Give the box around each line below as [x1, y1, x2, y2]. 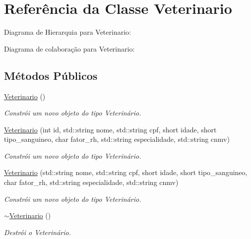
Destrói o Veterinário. [4, 227, 71, 237]
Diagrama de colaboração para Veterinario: [4, 43, 135, 54]
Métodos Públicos [4, 67, 98, 83]
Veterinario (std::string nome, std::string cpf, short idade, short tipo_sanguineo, [4, 167, 248, 178]
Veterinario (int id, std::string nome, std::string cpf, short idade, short [4, 124, 217, 134]
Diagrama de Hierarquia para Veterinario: [4, 27, 131, 37]
